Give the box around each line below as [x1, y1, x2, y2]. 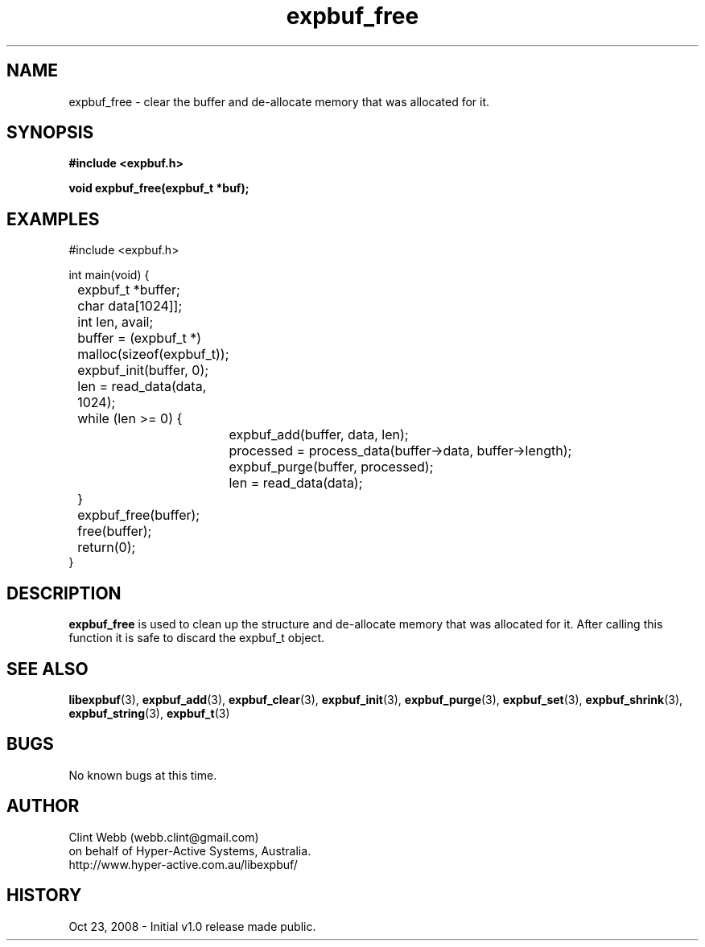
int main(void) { [68, 268, 150, 282]
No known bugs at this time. [68, 768, 217, 782]
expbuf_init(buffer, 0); [77, 362, 209, 379]
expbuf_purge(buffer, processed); [229, 459, 434, 476]
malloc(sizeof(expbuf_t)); [77, 346, 229, 363]
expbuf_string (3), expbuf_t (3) [68, 706, 230, 720]
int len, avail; [77, 314, 154, 331]
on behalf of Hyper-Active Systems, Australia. [68, 843, 311, 858]
